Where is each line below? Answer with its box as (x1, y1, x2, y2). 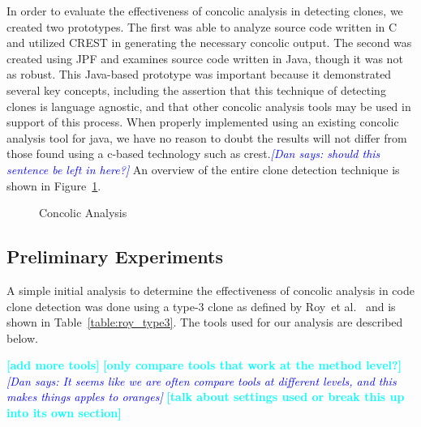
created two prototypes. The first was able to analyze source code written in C (6, 18, 397, 35)
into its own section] (6, 404, 122, 421)
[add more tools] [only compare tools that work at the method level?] (6, 357, 402, 374)
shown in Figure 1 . (6, 177, 101, 194)
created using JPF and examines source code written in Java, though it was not (6, 49, 403, 66)
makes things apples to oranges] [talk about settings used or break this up (6, 388, 405, 405)
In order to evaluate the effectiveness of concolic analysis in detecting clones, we (6, 2, 403, 19)
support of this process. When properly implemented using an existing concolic (6, 113, 399, 130)
